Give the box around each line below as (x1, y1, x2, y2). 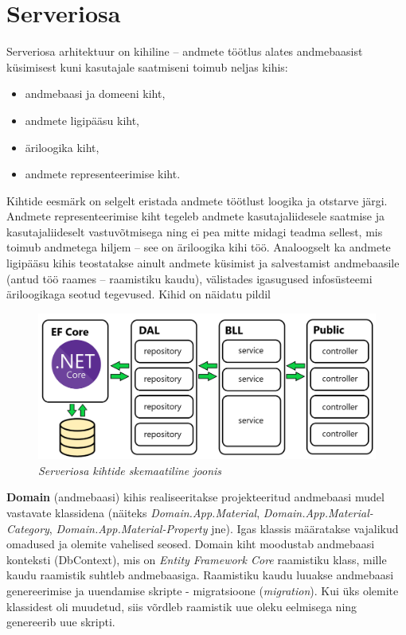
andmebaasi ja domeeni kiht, (25, 85, 166, 102)
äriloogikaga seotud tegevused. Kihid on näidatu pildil (6, 286, 271, 302)
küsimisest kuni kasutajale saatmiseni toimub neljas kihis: (6, 58, 288, 75)
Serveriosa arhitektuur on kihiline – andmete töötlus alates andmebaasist (6, 43, 363, 60)
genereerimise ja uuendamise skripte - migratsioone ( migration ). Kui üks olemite (6, 582, 399, 599)
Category (6, 520, 49, 536)
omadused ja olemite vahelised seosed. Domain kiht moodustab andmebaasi (6, 536, 375, 552)
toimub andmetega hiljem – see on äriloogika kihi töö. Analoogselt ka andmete (6, 239, 391, 255)
